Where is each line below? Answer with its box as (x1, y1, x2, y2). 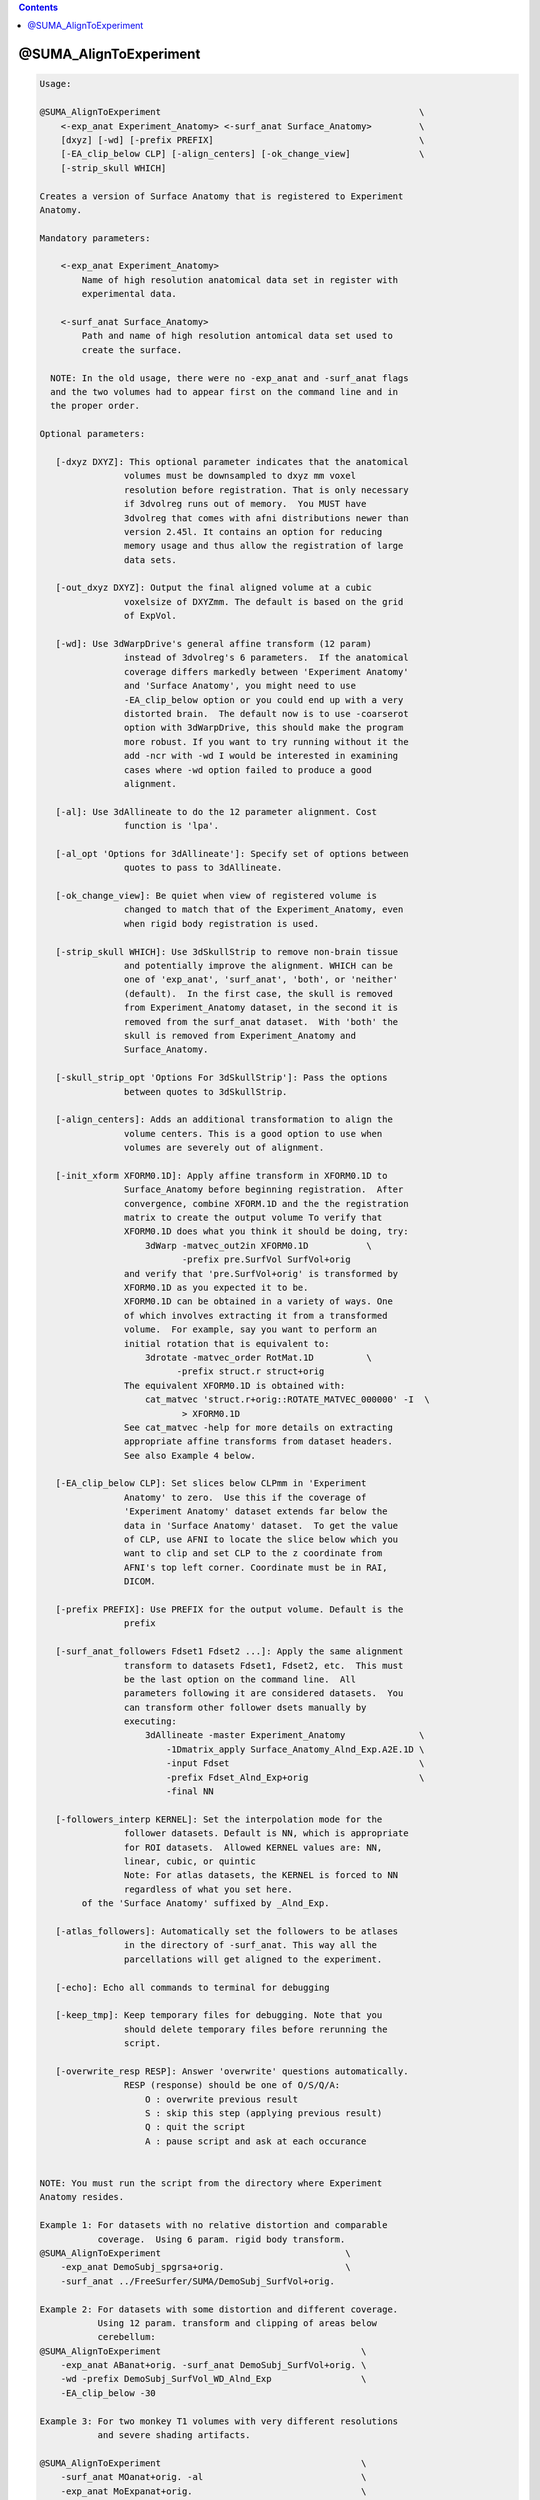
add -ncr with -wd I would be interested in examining (123, 750, 399, 762)
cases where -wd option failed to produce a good (123, 764, 372, 775)
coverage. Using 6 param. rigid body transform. (97, 2233, 346, 2245)
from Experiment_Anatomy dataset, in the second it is (123, 1002, 399, 1014)
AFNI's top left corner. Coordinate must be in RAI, (123, 1561, 388, 1573)
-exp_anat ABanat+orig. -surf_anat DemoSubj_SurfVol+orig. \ (60, 2360, 367, 2371)
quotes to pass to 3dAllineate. (123, 862, 283, 874)
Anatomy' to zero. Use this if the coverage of (123, 1491, 367, 1503)
